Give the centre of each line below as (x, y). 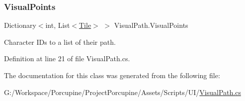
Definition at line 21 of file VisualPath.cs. (67, 58)
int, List (58, 25)
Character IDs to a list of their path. (60, 42)
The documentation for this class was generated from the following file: (112, 75)
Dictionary (20, 25)
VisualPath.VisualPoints (151, 25)
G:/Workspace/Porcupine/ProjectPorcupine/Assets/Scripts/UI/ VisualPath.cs (122, 92)
